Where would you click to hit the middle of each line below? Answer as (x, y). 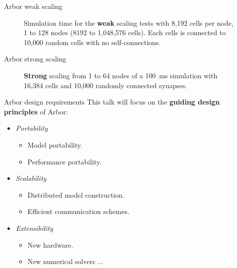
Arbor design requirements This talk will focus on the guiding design (112, 102)
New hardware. (50, 244)
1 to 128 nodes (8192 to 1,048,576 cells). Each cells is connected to (125, 32)
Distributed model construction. (76, 194)
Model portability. (55, 144)
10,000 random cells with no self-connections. (92, 42)
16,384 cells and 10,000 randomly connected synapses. (106, 85)
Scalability (31, 178)
